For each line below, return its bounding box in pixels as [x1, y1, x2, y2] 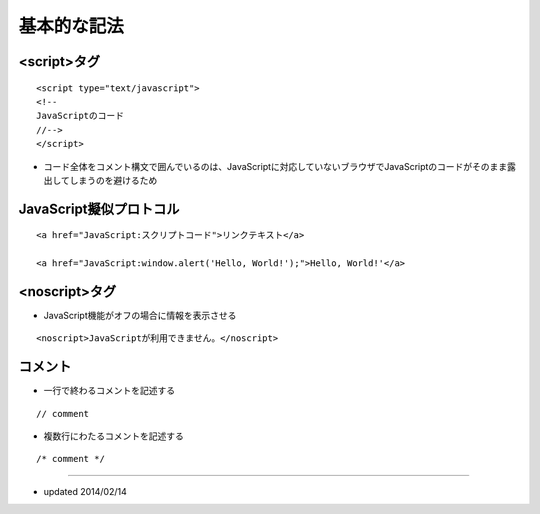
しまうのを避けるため [69, 174, 158, 186]
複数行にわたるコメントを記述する [43, 430, 184, 442]
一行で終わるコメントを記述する [43, 385, 175, 397]
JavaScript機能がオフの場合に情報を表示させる [43, 310, 237, 321]
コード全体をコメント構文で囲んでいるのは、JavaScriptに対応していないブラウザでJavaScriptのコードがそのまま [43, 160, 508, 172]
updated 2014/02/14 [43, 485, 127, 497]
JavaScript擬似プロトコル [18, 200, 180, 217]
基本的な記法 [18, 15, 125, 37]
